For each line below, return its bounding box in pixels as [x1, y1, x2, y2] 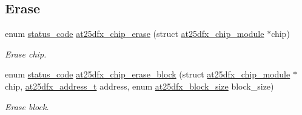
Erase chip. [5, 47, 47, 60]
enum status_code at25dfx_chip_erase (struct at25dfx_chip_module [5, 27, 264, 40]
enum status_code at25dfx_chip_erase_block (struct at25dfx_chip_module [5, 68, 290, 80]
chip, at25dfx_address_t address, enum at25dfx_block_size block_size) [5, 79, 274, 92]
